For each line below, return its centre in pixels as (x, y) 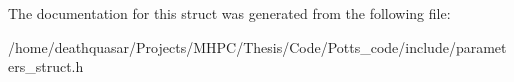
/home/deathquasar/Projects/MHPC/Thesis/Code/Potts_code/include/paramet (257, 46)
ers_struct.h (46, 66)
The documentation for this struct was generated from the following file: (229, 13)
